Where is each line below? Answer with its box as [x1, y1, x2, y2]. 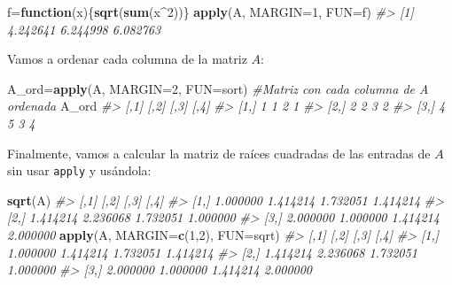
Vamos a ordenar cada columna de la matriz [7, 50, 247, 68]
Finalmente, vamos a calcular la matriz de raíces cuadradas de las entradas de [7, 143, 431, 162]
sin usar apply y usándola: [7, 161, 152, 180]
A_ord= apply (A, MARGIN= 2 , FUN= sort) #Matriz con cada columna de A [7, 79, 429, 97]
